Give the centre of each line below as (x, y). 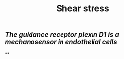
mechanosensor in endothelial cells (61, 42)
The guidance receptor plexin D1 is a (62, 35)
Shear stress (83, 9)
